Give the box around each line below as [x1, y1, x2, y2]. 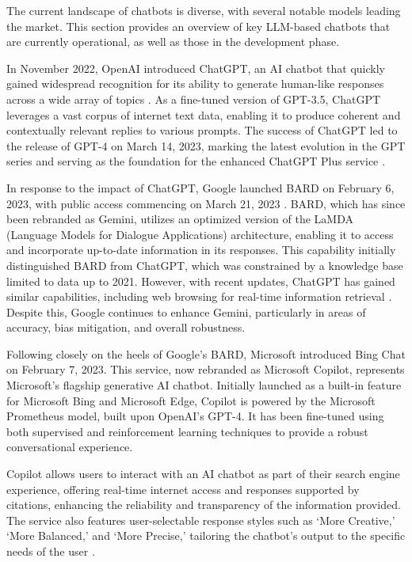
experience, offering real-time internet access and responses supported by [6, 480, 360, 497]
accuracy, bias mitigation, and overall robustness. [6, 319, 246, 336]
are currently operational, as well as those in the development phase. [6, 33, 340, 50]
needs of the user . [6, 543, 95, 559]
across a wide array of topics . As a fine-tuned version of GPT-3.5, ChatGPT [6, 90, 381, 107]
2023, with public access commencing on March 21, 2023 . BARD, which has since [6, 195, 406, 211]
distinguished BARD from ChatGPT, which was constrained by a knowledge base [6, 256, 403, 273]
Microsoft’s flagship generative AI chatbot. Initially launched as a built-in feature [6, 377, 402, 393]
